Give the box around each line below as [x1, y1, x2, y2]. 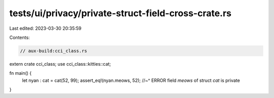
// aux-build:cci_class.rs [20, 48, 87, 54]
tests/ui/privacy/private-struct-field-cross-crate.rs [9, 8, 232, 19]
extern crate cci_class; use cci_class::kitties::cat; [9, 61, 111, 67]
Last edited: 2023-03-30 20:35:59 [9, 25, 82, 31]
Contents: [9, 34, 30, 40]
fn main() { [9, 70, 32, 76]
